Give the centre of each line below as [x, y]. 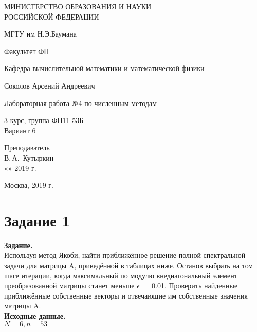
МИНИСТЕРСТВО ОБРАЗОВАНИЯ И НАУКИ [78, 6]
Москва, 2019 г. [29, 185]
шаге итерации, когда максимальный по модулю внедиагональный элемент [121, 275]
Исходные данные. [35, 316]
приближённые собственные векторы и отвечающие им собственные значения [126, 295]
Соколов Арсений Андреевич [50, 85]
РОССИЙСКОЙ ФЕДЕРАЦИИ [52, 16]
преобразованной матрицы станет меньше [69, 285]
